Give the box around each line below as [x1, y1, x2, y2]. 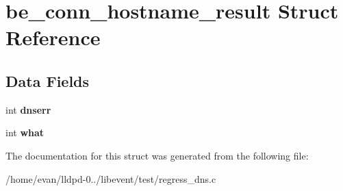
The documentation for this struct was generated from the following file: [5, 148, 309, 162]
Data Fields [5, 70, 90, 91]
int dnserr [5, 102, 51, 116]
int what [5, 125, 45, 140]
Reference [5, 23, 101, 51]
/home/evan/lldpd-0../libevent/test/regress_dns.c [5, 171, 216, 186]
